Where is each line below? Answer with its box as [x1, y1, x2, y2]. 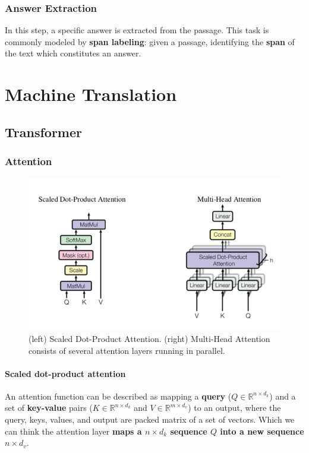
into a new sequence [220, 425, 304, 437]
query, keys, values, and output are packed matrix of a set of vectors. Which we [5, 413, 295, 426]
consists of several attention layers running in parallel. [29, 344, 225, 356]
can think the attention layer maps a [5, 425, 142, 437]
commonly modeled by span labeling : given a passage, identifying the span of [5, 35, 295, 47]
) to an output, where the [188, 401, 281, 414]
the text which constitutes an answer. [5, 47, 141, 59]
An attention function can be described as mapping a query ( [5, 389, 232, 402]
